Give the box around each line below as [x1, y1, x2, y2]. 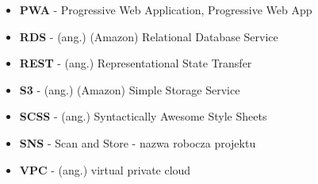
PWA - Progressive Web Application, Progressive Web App [19, 2, 312, 17]
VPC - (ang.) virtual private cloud [19, 161, 191, 178]
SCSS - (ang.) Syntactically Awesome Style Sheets [19, 108, 267, 125]
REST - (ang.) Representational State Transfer [19, 55, 252, 71]
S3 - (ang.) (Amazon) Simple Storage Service [19, 81, 240, 98]
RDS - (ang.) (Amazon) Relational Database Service [19, 28, 278, 44]
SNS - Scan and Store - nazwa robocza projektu [19, 134, 256, 151]
